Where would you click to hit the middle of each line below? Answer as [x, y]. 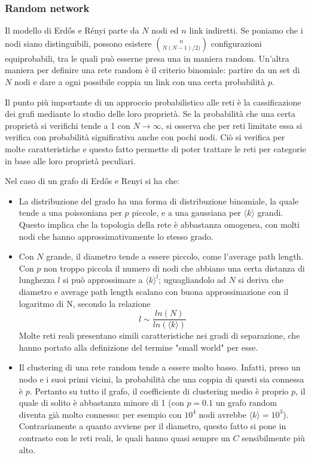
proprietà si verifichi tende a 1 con [68, 125]
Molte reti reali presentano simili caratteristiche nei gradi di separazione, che [159, 335]
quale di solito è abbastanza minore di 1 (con [101, 403]
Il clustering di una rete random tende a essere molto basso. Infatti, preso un [160, 367]
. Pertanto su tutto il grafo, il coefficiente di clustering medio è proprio [159, 391]
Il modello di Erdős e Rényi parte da [72, 30]
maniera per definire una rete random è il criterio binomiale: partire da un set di [153, 70]
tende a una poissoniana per [70, 213]
